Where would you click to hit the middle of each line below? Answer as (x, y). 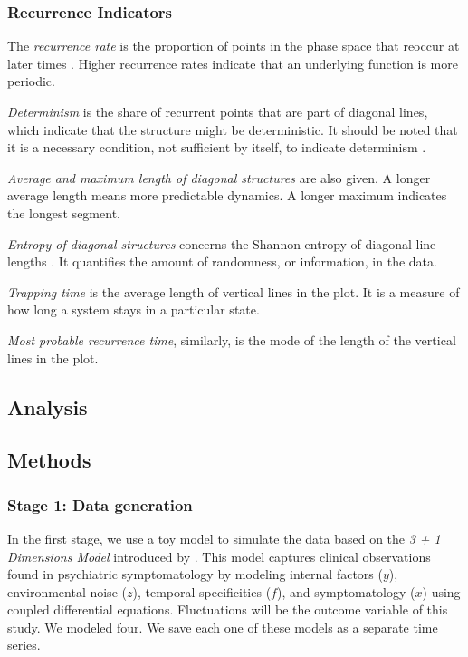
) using (441, 591)
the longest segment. (64, 213)
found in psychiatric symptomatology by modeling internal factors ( (195, 574)
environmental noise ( (67, 591)
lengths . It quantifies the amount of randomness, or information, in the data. (222, 261)
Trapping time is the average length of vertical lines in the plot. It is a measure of (234, 291)
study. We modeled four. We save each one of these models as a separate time (223, 627)
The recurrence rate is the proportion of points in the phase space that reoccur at (234, 46)
